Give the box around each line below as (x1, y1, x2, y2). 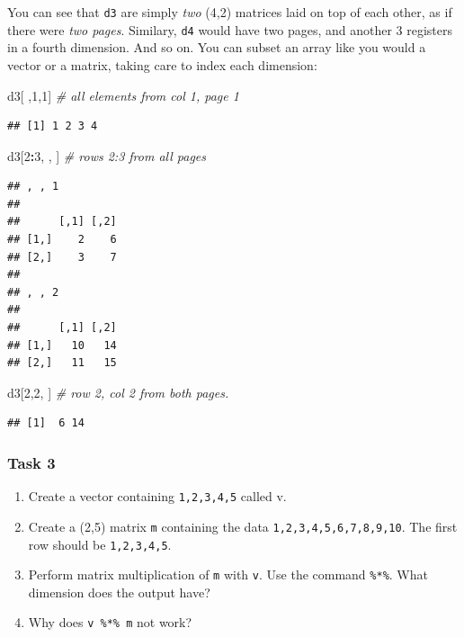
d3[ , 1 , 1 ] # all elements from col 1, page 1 (7, 85, 239, 104)
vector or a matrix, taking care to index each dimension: (7, 55, 317, 74)
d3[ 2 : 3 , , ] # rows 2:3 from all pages (7, 146, 207, 165)
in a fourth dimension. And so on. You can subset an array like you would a (7, 38, 426, 57)
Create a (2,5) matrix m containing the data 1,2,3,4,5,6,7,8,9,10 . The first (28, 516, 458, 535)
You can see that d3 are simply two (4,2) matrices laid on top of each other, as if (7, 3, 452, 21)
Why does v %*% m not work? (28, 613, 192, 632)
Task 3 (7, 451, 56, 473)
